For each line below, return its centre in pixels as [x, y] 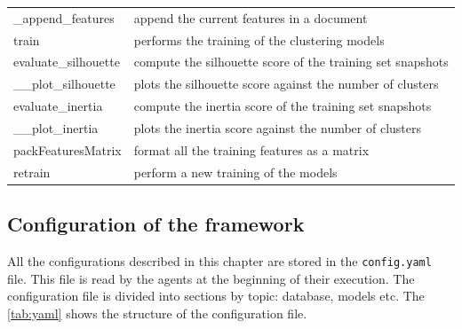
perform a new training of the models [235, 172]
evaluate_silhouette [67, 62]
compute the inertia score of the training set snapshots [283, 106]
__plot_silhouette [64, 84]
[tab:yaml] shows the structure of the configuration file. [157, 313]
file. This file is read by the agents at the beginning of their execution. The [211, 278]
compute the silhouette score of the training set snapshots [291, 62]
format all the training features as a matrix [251, 149]
